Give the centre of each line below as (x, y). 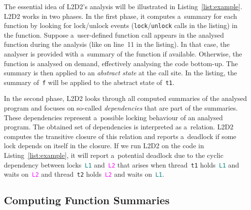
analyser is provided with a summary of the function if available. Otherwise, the (123, 54)
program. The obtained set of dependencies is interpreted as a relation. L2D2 (119, 127)
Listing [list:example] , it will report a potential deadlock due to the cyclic (114, 155)
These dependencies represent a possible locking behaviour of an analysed (113, 117)
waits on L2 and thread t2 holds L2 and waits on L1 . (84, 174)
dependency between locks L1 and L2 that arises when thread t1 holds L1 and (122, 164)
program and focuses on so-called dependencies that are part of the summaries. (121, 108)
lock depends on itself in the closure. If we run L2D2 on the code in (104, 146)
